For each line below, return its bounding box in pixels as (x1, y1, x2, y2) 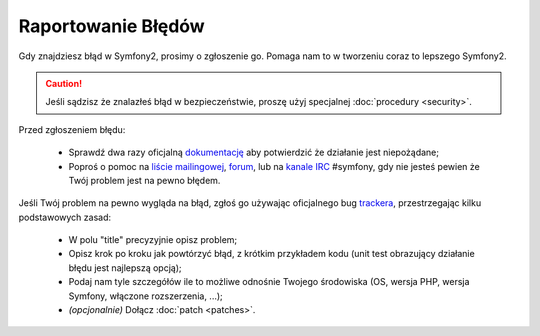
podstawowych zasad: (18, 211, 112, 223)
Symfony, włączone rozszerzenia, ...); (68, 290, 224, 302)
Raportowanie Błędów (18, 15, 205, 37)
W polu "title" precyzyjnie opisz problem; (68, 234, 238, 246)
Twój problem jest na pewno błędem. (68, 174, 221, 186)
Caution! (45, 77, 83, 89)
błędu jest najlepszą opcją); (68, 261, 182, 274)
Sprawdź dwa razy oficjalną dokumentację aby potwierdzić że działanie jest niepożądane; (68, 146, 440, 159)
